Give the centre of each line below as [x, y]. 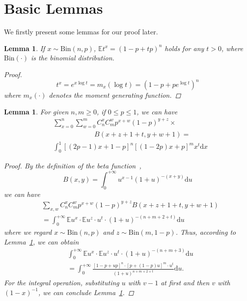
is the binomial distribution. [73, 58]
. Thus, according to [206, 232]
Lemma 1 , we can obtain [41, 241]
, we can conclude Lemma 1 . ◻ [86, 292]
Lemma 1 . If [25, 48]
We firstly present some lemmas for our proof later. [81, 32]
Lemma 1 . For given [36, 111]
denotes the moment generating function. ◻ [115, 95]
